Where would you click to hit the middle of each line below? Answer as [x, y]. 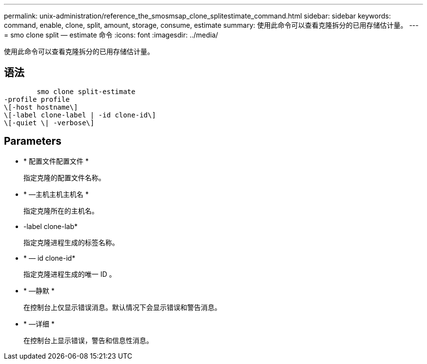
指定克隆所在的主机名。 [61, 211]
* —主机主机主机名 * [56, 194]
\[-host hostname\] [41, 107]
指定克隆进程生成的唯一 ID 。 [70, 274]
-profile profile [37, 99]
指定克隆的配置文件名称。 [64, 177]
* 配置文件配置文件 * [56, 161]
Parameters [33, 141]
